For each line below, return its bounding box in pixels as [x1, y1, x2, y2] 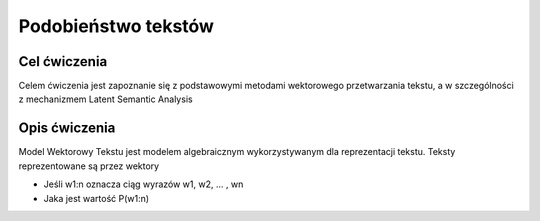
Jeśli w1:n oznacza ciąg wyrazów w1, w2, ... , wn [43, 178, 244, 190]
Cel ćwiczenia [18, 53, 108, 70]
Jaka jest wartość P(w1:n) [43, 192, 150, 204]
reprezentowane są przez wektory [18, 160, 160, 172]
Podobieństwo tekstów [18, 15, 215, 37]
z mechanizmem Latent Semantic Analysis [18, 93, 194, 105]
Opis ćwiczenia [18, 120, 116, 137]
